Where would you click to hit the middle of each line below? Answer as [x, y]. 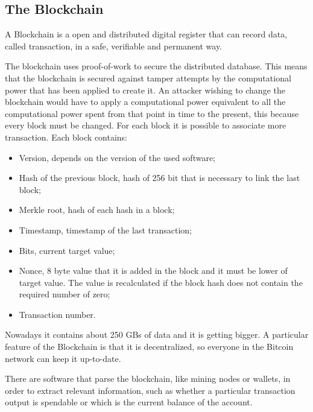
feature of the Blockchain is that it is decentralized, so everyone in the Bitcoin [149, 347]
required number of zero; [65, 294]
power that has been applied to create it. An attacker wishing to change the [145, 90]
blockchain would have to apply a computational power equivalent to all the [145, 102]
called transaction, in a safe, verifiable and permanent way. [114, 46]
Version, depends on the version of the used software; [117, 157]
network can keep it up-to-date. [63, 358]
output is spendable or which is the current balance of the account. [129, 402]
